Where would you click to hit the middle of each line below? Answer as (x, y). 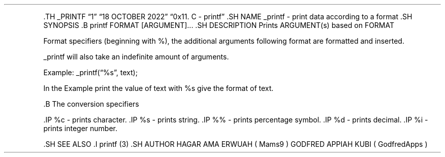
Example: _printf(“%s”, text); (90, 72)
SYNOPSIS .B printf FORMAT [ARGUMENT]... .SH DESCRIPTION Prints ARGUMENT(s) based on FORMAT (219, 25)
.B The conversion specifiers (91, 104)
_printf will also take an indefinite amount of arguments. (136, 57)
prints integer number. (81, 128)
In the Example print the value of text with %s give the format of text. (158, 88)
